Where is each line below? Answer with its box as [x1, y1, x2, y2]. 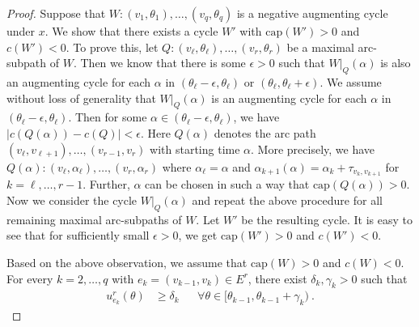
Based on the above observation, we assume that [6, 254, 248, 270]
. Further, [83, 176, 130, 193]
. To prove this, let [66, 38, 159, 55]
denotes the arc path [214, 124, 316, 141]
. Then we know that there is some [73, 54, 246, 71]
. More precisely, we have [251, 140, 375, 157]
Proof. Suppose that [6, 5, 106, 21]
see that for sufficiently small [6, 227, 150, 244]
